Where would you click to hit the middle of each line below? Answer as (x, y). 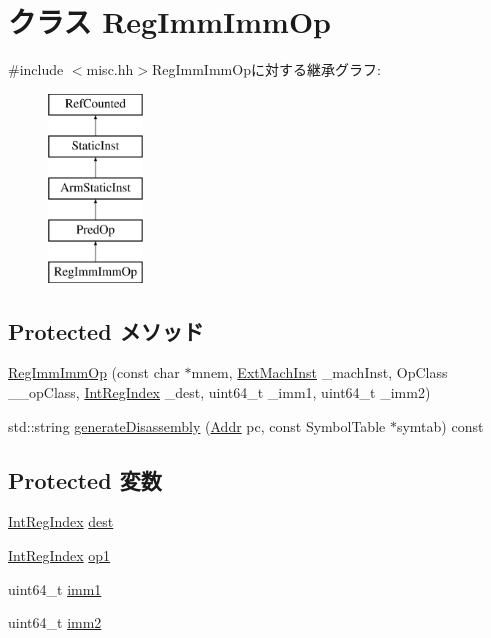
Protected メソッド (106, 330)
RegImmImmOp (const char (94, 372)
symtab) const (440, 425)
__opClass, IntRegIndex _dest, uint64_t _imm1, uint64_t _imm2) (219, 392)
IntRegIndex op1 (59, 555)
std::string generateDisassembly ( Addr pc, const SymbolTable (197, 425)
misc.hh (110, 69)
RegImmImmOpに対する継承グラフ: (266, 69)
